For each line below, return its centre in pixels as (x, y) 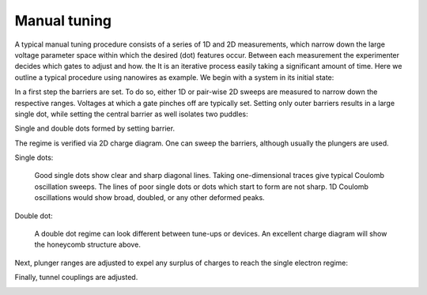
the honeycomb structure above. (88, 244)
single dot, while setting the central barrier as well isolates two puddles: (131, 114)
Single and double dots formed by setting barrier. (95, 129)
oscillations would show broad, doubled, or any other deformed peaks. (149, 198)
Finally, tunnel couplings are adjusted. (76, 278)
